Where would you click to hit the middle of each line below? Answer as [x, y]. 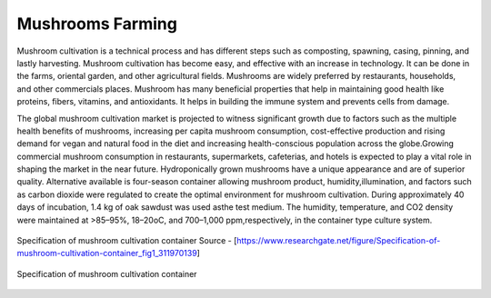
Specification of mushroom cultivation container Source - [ [127, 241]
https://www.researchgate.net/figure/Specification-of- [339, 241]
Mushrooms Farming [97, 24]
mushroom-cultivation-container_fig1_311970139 [107, 253]
